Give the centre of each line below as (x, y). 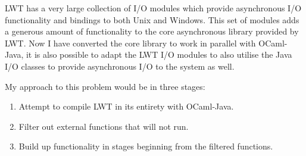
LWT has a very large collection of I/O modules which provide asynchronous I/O (153, 8)
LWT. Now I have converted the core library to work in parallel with (130, 43)
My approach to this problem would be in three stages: (105, 86)
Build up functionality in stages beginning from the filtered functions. (146, 146)
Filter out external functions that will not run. (104, 126)
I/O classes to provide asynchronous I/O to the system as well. (120, 66)
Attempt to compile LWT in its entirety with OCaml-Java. (126, 106)
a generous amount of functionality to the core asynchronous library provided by (152, 31)
